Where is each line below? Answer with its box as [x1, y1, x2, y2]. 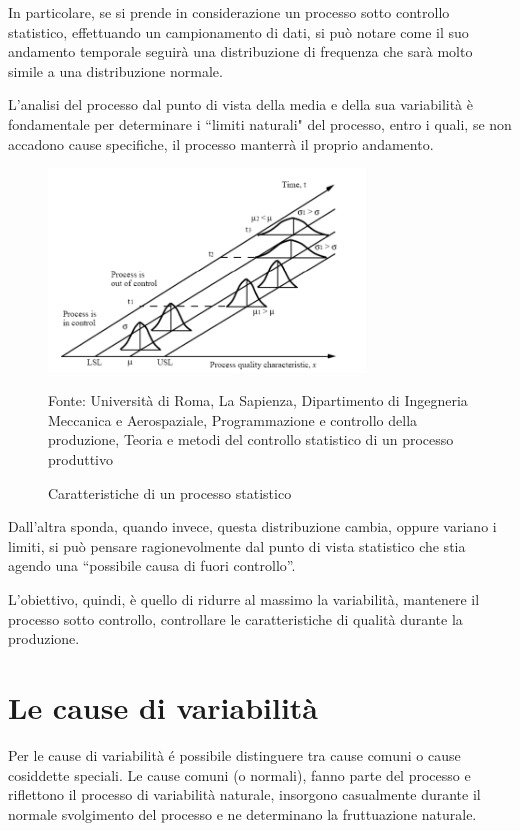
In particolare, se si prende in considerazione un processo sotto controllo [8, 2, 450, 22]
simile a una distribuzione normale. [8, 60, 223, 81]
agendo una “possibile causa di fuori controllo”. [8, 555, 296, 576]
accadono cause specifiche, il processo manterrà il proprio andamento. [8, 133, 434, 154]
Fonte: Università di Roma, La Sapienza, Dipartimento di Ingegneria [48, 390, 468, 411]
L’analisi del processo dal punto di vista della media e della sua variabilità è [8, 94, 473, 115]
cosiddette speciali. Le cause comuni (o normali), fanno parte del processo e [8, 764, 471, 785]
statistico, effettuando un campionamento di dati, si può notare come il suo [8, 21, 469, 42]
